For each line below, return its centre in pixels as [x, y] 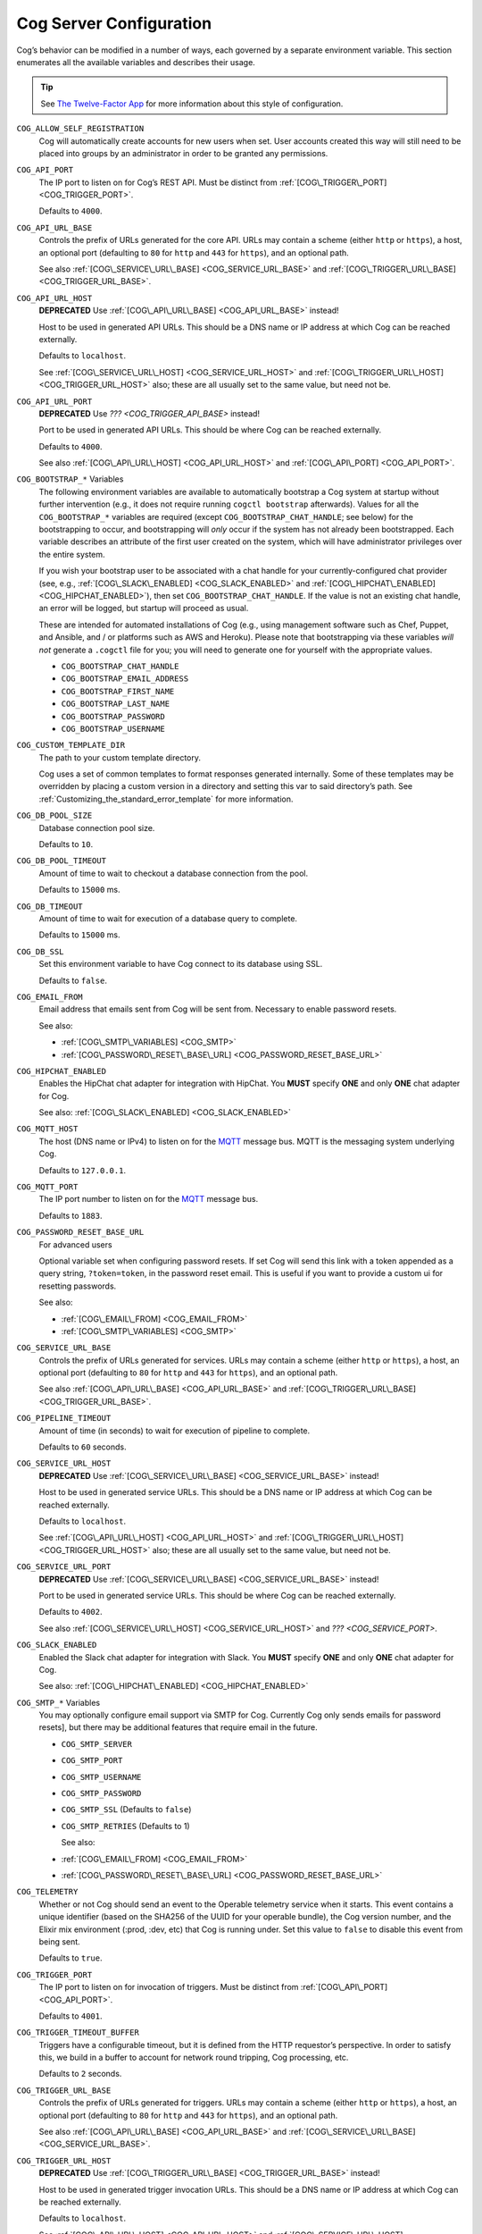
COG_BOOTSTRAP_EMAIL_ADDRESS [125, 679]
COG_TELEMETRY [47, 1892]
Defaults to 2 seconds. [80, 2074]
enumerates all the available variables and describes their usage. [136, 62]
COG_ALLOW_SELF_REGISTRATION [80, 129]
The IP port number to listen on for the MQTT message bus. [149, 1199]
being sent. [59, 1941]
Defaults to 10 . [66, 844]
